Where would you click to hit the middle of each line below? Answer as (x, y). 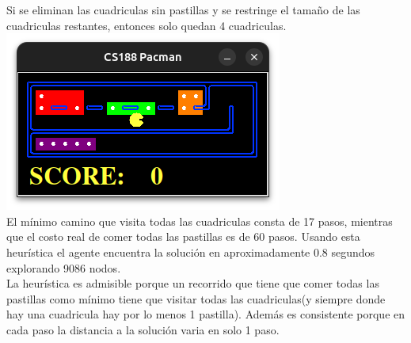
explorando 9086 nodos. (64, 267)
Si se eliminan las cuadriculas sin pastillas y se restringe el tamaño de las (183, 10)
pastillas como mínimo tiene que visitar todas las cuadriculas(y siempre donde (196, 298)
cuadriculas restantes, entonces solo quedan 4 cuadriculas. (147, 25)
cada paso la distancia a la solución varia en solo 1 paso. (143, 329)
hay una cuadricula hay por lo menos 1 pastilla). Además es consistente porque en (206, 314)
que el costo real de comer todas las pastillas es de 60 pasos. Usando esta (183, 236)
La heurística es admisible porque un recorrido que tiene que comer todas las (193, 283)
